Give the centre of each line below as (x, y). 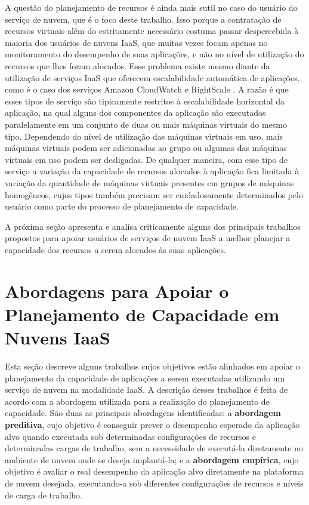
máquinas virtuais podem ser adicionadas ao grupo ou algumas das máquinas (146, 148)
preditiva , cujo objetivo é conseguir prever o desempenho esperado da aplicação (152, 424)
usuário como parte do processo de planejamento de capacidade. (122, 206)
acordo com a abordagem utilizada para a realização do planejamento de (137, 401)
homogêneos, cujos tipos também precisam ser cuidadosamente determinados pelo (154, 194)
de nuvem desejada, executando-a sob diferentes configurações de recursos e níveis (154, 483)
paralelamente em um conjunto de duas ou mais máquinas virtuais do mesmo (146, 124)
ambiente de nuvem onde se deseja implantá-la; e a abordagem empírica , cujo (152, 459)
